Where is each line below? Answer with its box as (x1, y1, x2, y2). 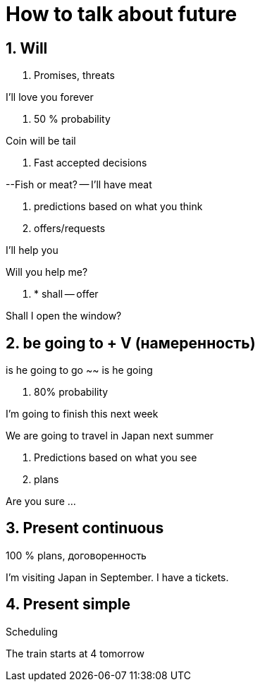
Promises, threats (34, 69, 115, 82)
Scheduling (6, 625, 58, 638)
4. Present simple (6, 595, 131, 614)
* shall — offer (34, 288, 99, 300)
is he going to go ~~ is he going (6, 364, 153, 377)
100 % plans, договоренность (6, 549, 147, 561)
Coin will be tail (6, 135, 76, 147)
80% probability (34, 386, 109, 399)
